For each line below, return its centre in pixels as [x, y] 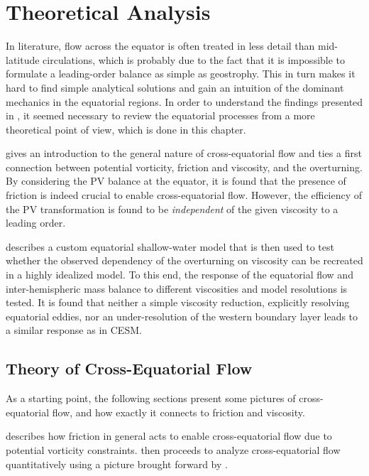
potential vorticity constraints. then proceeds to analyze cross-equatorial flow [173, 449]
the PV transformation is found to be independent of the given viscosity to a [172, 209]
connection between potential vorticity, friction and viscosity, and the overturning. [184, 167]
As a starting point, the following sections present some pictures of [151, 398]
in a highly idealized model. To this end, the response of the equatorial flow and [180, 275]
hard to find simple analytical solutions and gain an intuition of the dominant [175, 87]
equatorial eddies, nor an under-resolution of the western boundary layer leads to [182, 316]
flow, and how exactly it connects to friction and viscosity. [178, 412]
